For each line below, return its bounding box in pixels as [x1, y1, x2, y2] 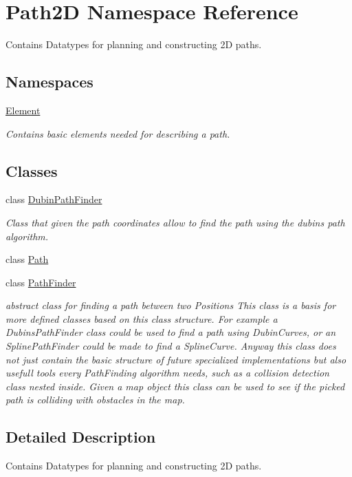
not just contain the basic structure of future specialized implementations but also [5, 352, 346, 366]
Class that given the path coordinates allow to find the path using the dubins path [5, 215, 345, 229]
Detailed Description [5, 426, 156, 447]
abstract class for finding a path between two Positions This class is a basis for [5, 298, 336, 312]
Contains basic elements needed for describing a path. [5, 126, 230, 140]
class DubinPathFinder [5, 192, 102, 206]
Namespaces [5, 71, 93, 92]
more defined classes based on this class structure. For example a [5, 311, 278, 326]
